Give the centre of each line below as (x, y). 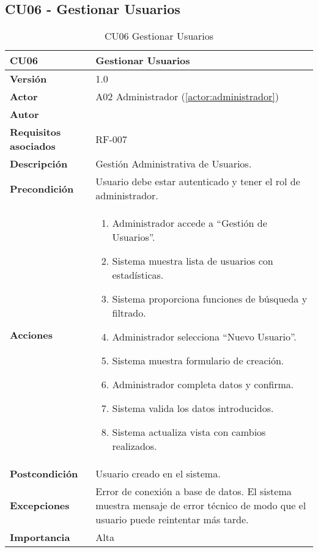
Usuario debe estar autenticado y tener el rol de (198, 182)
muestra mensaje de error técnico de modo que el (201, 506)
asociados (33, 146)
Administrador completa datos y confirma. (203, 385)
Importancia (40, 537)
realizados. (135, 446)
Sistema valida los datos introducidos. (193, 408)
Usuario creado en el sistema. (158, 474)
